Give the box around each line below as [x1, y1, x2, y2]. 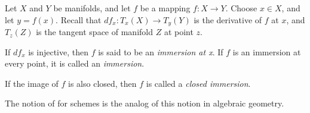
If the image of [5, 77, 59, 89]
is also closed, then [68, 77, 137, 89]
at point [164, 26, 194, 38]
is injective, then [28, 45, 89, 58]
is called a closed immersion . [146, 77, 251, 89]
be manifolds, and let [53, 2, 131, 14]
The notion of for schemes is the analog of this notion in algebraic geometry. [5, 97, 284, 109]
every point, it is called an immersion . [5, 57, 145, 70]
